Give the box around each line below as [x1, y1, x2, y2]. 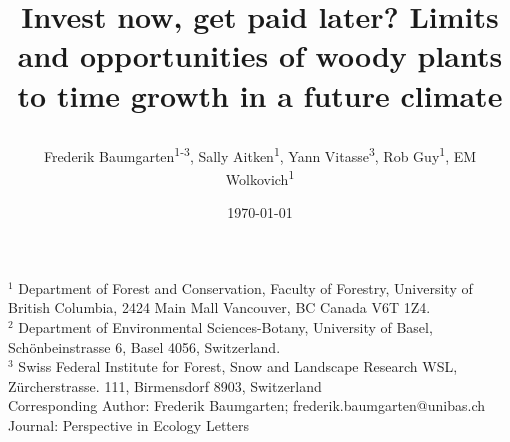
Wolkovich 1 [225, 166, 295, 189]
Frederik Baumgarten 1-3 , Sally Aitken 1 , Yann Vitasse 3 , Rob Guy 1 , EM [43, 142, 477, 166]
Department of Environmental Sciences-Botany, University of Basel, [18, 317, 433, 338]
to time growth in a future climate [17, 74, 503, 115]
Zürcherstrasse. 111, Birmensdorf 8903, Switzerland [8, 375, 322, 396]
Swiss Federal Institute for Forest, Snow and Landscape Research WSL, [18, 356, 458, 377]
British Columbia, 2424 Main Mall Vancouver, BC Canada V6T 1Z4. [8, 297, 431, 318]
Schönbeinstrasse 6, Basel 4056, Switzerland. [8, 336, 281, 357]
